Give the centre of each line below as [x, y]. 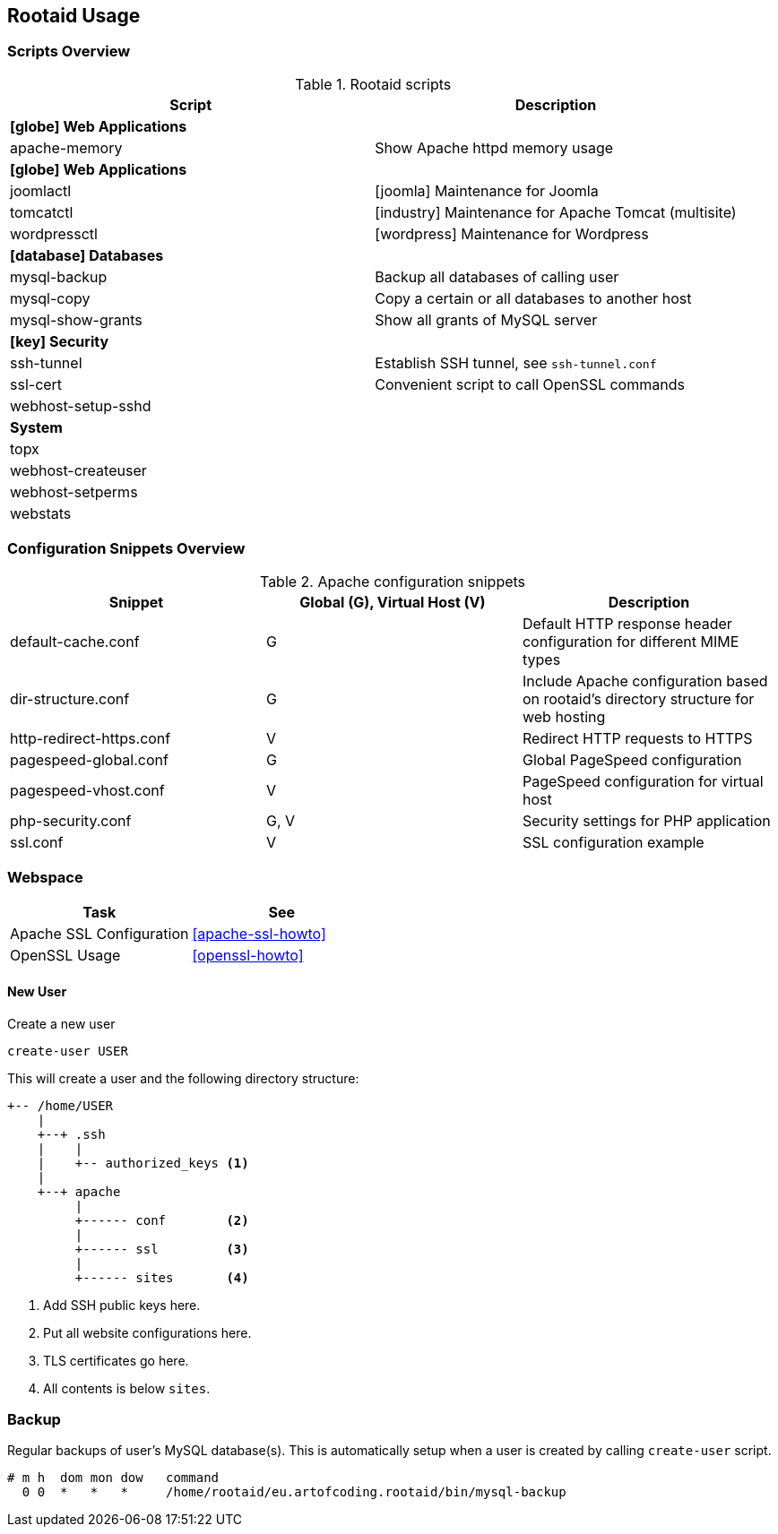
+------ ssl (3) [162, 1249]
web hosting [564, 716]
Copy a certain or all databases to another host [533, 298]
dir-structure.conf [70, 698]
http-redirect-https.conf [91, 738]
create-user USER [68, 1051]
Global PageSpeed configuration [632, 759]
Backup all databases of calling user [497, 276]
